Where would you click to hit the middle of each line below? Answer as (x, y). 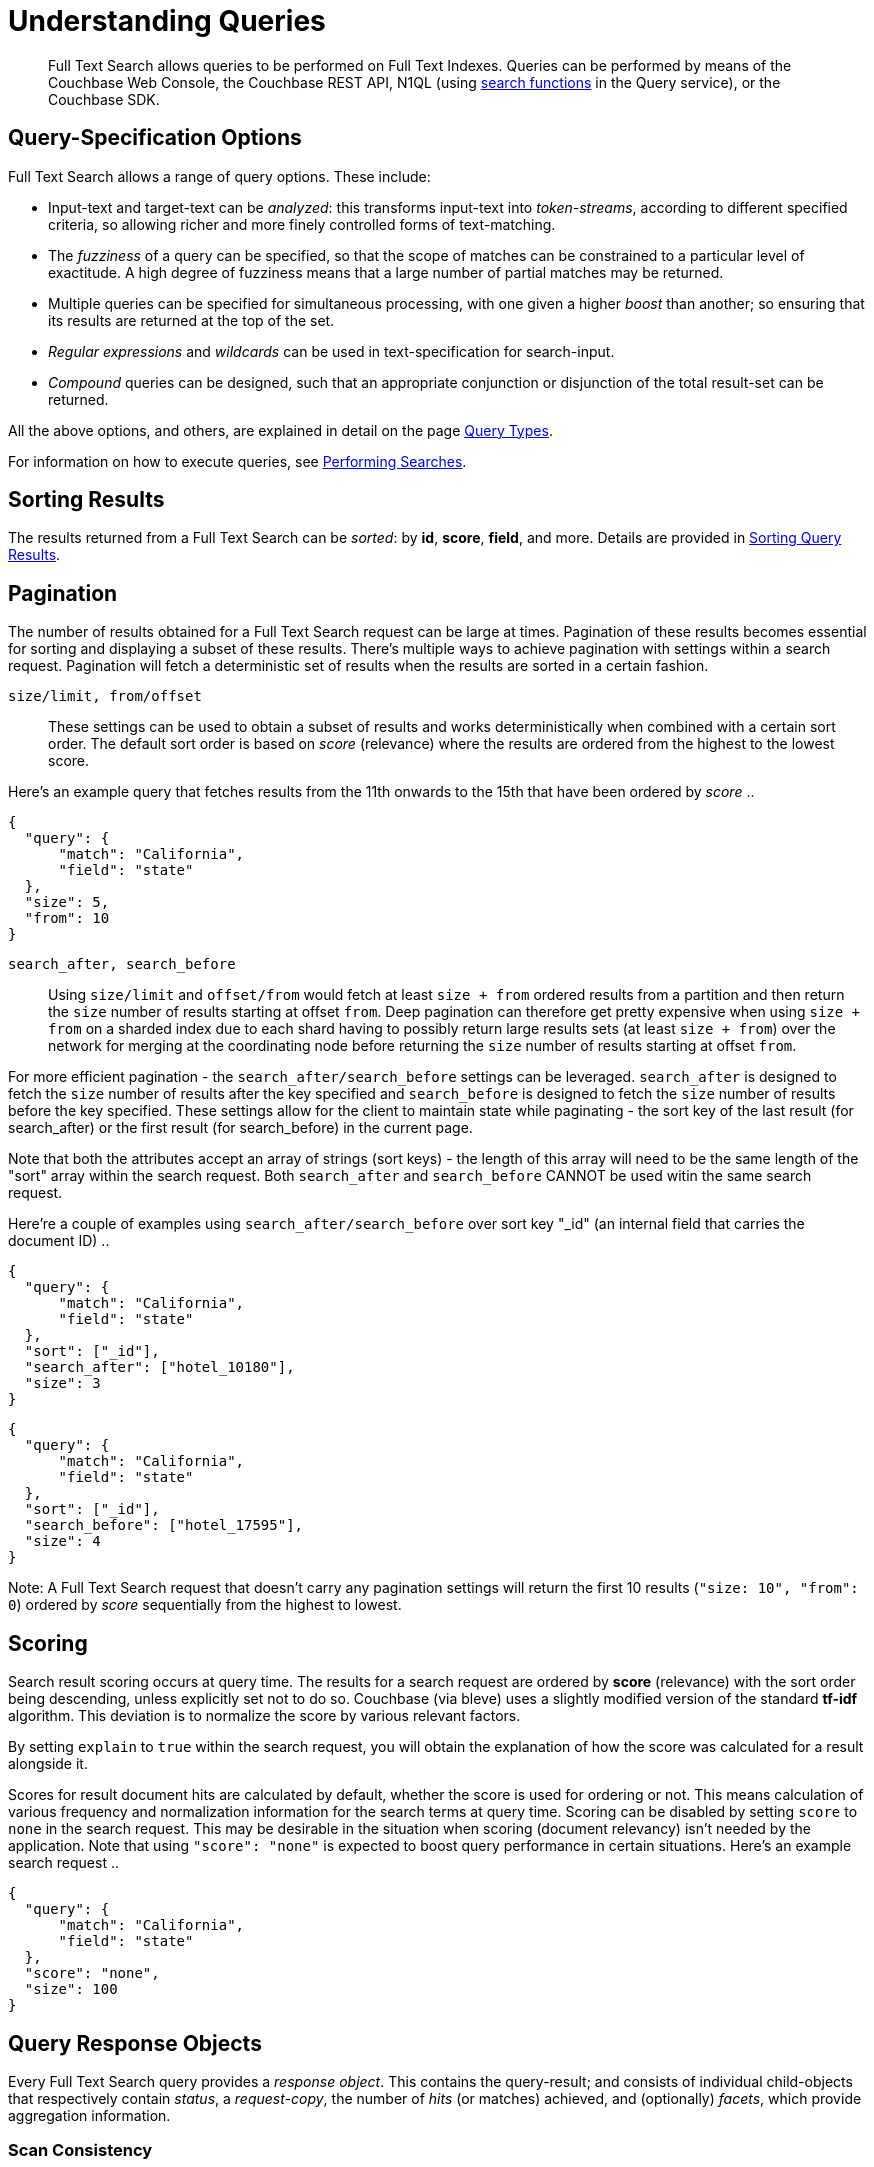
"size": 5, (67, 902)
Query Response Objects (135, 2043)
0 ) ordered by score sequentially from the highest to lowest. (205, 1605)
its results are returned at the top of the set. (191, 320)
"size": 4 (62, 1541)
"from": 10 (67, 918)
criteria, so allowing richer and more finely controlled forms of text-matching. (302, 224)
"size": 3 (62, 1383)
